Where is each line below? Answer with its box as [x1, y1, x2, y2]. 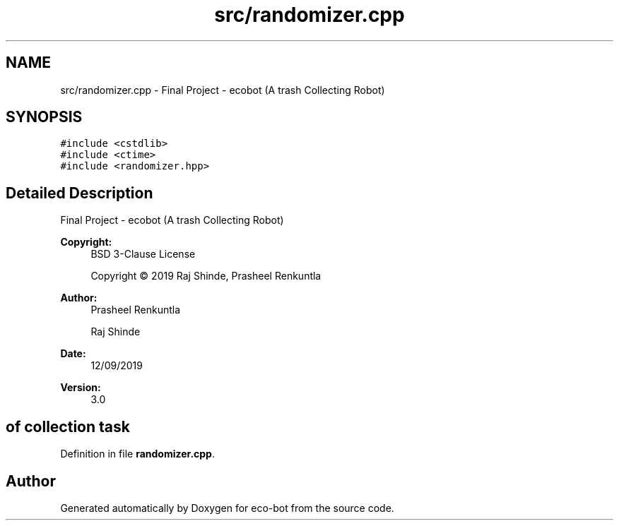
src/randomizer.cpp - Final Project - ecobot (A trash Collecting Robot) [60, 83, 385, 96]
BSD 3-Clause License [90, 248, 196, 261]
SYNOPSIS [6, 108, 83, 126]
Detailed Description [6, 184, 153, 202]
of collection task [6, 417, 130, 436]
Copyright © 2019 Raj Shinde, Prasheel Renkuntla [90, 270, 322, 282]
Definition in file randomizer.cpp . [60, 448, 215, 460]
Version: [60, 381, 101, 394]
